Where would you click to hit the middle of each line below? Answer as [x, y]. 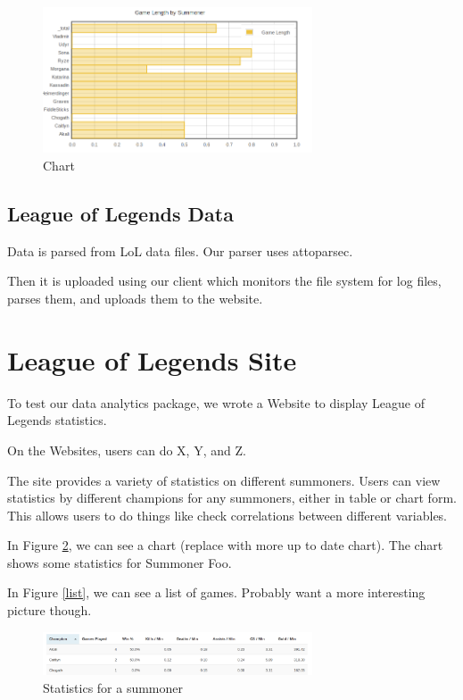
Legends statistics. [57, 420]
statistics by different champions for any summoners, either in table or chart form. [232, 498]
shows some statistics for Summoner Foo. [120, 562]
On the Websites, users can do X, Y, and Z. [127, 450]
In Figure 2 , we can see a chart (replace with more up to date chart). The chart [225, 545]
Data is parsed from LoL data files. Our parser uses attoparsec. [180, 250]
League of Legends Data [120, 214]
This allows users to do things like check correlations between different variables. [227, 515]
